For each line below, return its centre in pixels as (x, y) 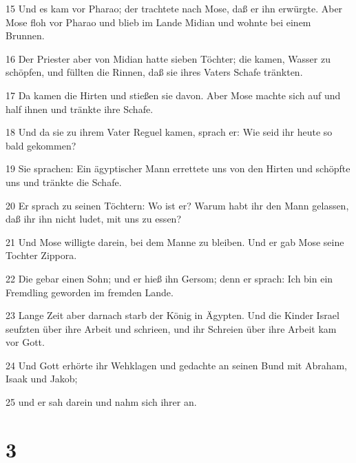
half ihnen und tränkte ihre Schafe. (80, 109)
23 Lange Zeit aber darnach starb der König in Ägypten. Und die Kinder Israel (172, 315)
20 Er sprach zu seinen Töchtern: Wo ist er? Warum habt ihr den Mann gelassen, (177, 205)
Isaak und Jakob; (42, 379)
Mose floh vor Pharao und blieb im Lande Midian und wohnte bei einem (158, 22)
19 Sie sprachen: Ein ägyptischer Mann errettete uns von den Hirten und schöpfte (178, 168)
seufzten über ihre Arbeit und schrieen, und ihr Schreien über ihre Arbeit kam (171, 328)
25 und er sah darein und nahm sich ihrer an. (101, 402)
